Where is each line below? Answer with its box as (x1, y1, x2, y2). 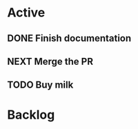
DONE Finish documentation (7, 32, 132, 44)
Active (7, 5, 46, 21)
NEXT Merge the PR (7, 55, 93, 67)
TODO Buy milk (7, 79, 74, 91)
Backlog (7, 107, 55, 122)
